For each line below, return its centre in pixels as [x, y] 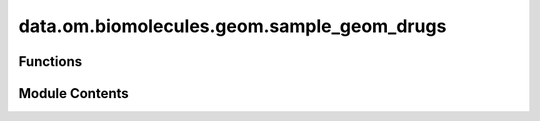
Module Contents [73, 93]
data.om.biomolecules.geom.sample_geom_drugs [232, 26]
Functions [50, 61]
